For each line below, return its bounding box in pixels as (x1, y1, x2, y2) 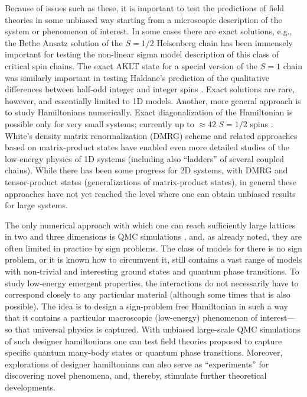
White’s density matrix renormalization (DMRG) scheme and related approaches (5, 129, 298, 141)
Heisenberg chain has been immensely (156, 36, 293, 49)
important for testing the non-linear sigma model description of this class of (5, 48, 279, 60)
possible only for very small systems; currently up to (5, 117, 194, 130)
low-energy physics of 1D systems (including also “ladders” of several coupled (5, 152, 285, 164)
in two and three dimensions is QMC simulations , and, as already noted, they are (5, 230, 302, 243)
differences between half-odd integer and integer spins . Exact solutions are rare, (5, 83, 295, 95)
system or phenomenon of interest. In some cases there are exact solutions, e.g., (5, 25, 292, 37)
